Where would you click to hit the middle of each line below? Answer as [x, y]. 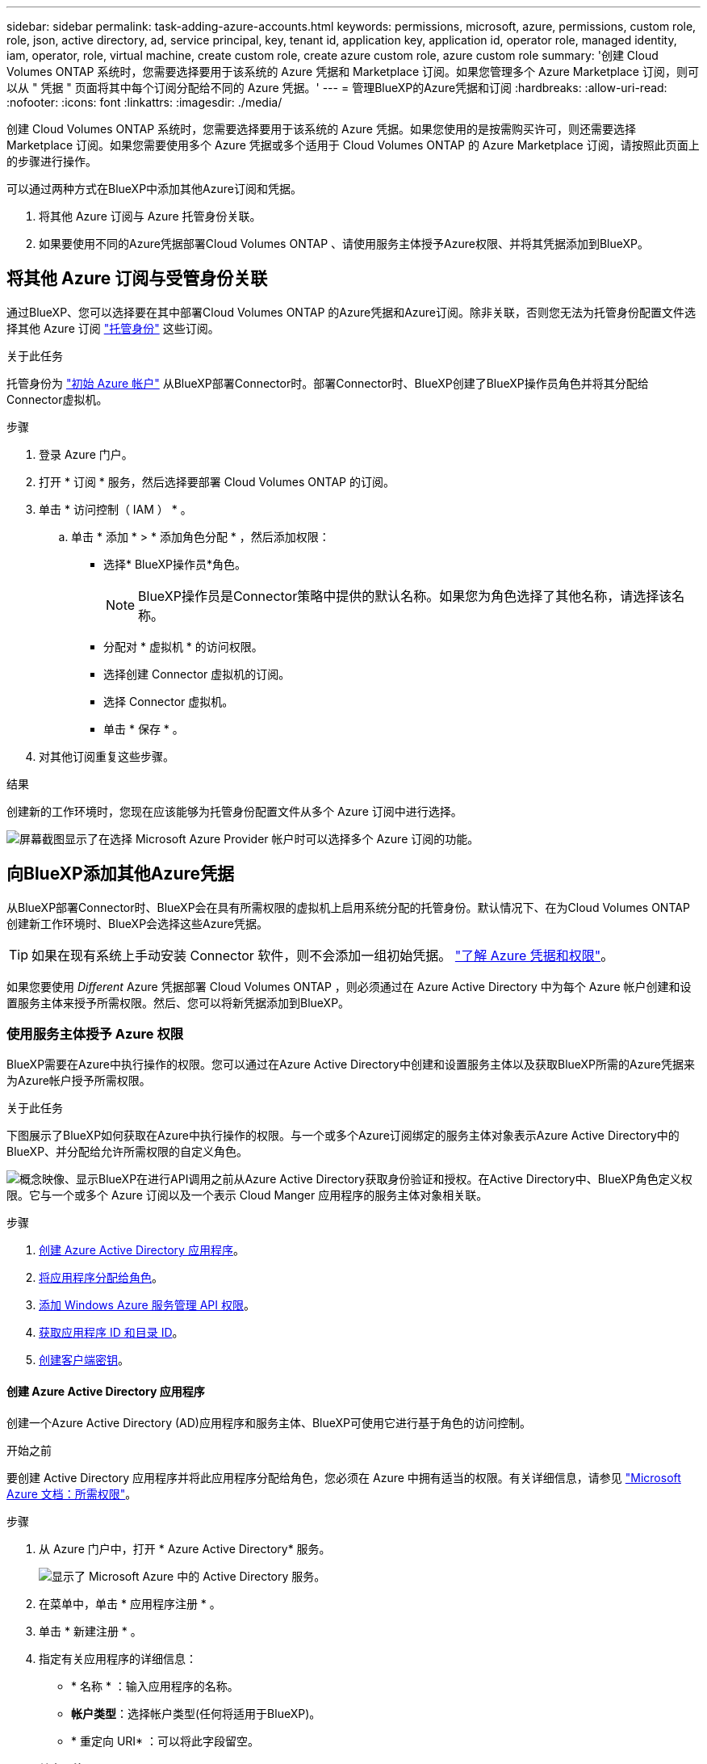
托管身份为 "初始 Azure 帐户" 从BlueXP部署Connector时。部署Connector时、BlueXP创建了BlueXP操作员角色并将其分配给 [328, 383]
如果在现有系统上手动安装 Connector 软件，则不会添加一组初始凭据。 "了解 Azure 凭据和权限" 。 [323, 955]
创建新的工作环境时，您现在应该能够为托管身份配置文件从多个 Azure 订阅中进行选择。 [234, 811]
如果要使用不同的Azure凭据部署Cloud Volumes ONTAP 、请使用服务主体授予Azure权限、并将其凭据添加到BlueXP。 [344, 244]
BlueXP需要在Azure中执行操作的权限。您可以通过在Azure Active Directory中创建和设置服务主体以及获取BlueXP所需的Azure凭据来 [351, 1065]
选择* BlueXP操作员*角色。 [175, 564]
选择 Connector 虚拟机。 [169, 701]
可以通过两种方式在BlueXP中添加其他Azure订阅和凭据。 [154, 189]
